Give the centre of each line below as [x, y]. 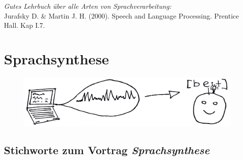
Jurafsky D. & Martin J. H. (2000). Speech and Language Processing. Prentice [121, 15]
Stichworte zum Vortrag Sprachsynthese [107, 150]
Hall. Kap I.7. [25, 25]
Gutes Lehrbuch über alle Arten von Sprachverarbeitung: [88, 6]
